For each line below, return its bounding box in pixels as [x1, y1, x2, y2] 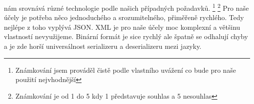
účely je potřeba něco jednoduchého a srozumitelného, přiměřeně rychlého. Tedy [4, 12, 244, 22]
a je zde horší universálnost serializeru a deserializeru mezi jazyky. [4, 41, 202, 51]
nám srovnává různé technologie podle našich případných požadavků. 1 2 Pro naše [4, 1, 249, 13]
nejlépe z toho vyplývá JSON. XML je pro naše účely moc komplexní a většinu [4, 21, 240, 32]
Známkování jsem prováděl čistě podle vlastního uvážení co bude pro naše [15, 64, 236, 75]
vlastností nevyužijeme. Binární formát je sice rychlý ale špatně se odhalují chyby [4, 31, 248, 42]
